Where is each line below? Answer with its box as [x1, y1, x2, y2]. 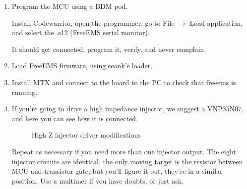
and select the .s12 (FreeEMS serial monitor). [11, 27, 150, 38]
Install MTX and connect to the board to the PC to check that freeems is [11, 77, 236, 87]
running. [11, 87, 38, 97]
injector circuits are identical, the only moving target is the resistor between [11, 156, 243, 166]
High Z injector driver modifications [31, 130, 141, 140]
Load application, [189, 17, 243, 28]
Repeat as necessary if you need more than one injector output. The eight [11, 146, 236, 156]
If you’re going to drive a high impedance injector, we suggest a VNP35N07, [11, 103, 244, 114]
